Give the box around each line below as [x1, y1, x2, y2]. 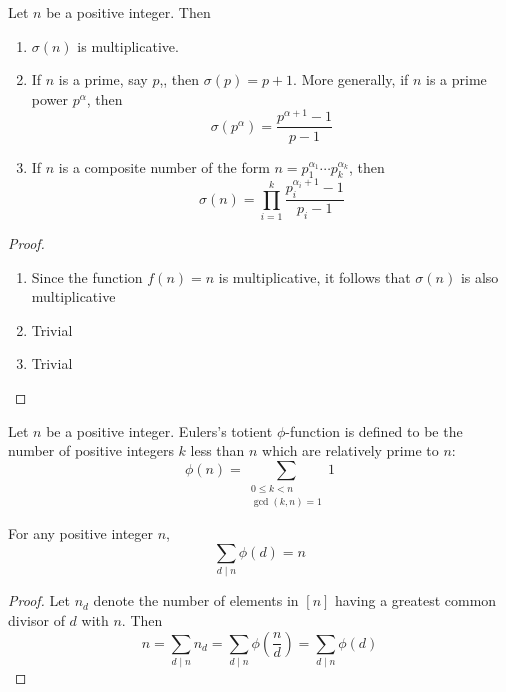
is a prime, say [58, 69, 148, 90]
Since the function [31, 266, 143, 287]
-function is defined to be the [285, 420, 463, 441]
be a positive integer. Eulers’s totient [46, 420, 273, 441]
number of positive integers [8, 440, 174, 461]
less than [190, 440, 245, 461]
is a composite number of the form [58, 156, 270, 177]
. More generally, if [293, 69, 409, 90]
